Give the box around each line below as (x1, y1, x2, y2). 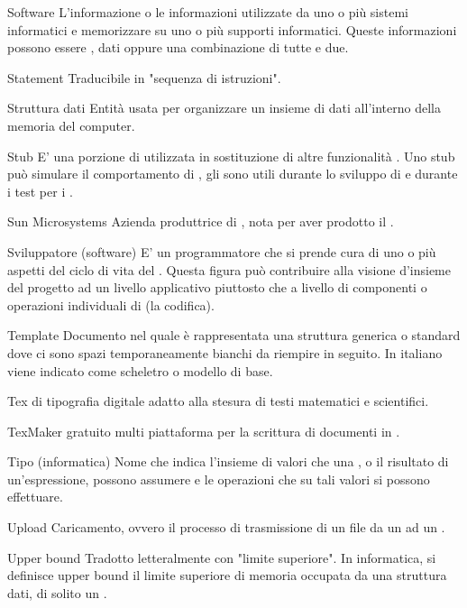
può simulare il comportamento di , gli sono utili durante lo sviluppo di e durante (7, 164, 458, 183)
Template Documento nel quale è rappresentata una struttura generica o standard (7, 326, 461, 345)
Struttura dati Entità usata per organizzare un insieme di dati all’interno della (7, 98, 441, 117)
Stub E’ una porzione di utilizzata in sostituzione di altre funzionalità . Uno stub (7, 146, 455, 165)
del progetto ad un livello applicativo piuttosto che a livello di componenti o (7, 278, 427, 297)
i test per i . (7, 181, 73, 200)
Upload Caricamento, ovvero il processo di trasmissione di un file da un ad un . (7, 518, 445, 537)
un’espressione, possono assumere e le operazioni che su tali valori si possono (7, 469, 430, 488)
